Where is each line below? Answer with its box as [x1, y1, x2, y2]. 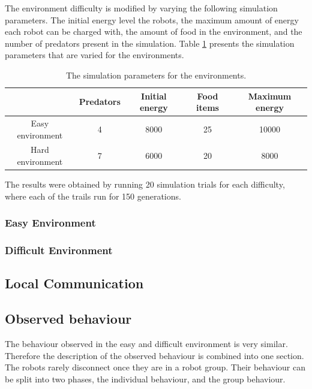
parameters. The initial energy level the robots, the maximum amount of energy [5, 13, 299, 26]
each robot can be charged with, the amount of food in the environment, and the [5, 25, 302, 38]
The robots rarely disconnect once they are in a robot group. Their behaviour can [5, 361, 305, 373]
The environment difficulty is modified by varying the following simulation [5, 2, 278, 14]
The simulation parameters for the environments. [65, 68, 247, 81]
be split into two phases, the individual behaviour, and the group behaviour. [5, 372, 286, 385]
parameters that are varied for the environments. [5, 49, 184, 61]
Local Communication [5, 274, 144, 292]
